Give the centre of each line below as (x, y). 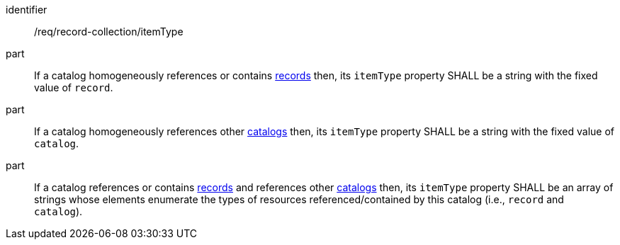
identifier (27, 10)
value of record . (74, 87)
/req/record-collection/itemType (109, 32)
